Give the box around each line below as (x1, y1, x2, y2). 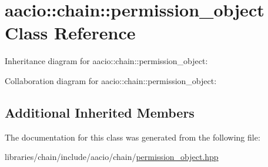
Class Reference (5, 21, 136, 45)
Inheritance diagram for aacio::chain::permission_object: (5, 55, 208, 67)
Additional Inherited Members (5, 103, 195, 121)
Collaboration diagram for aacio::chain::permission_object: (5, 74, 217, 86)
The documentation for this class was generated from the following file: (5, 131, 260, 143)
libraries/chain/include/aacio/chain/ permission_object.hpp (5, 151, 219, 163)
